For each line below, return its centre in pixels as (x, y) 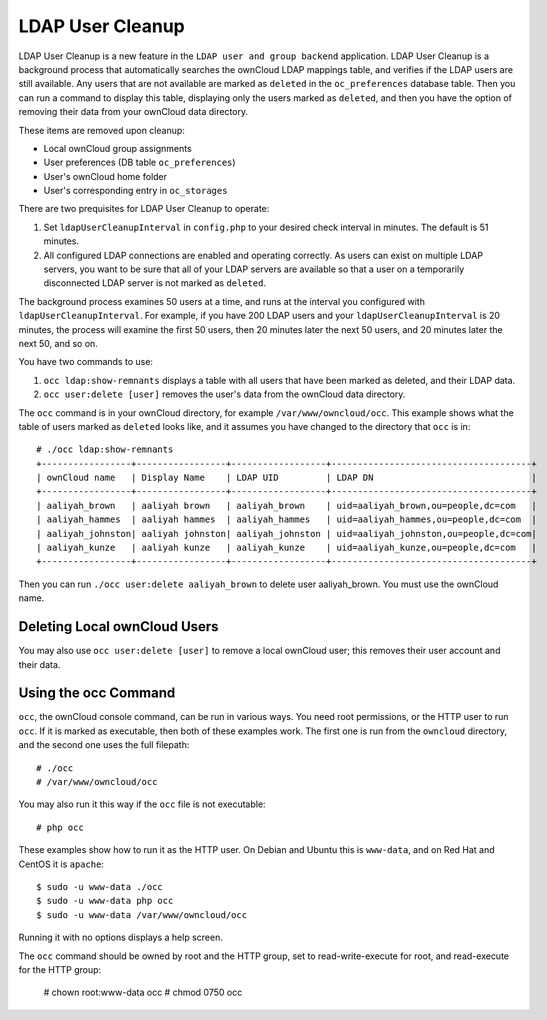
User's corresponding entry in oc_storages (135, 191)
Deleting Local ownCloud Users (118, 626)
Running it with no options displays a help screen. (121, 937)
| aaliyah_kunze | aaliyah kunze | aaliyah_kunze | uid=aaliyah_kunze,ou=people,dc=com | (286, 548)
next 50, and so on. (58, 343)
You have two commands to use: (86, 362)
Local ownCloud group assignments (117, 148)
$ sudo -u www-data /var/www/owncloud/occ (142, 914)
